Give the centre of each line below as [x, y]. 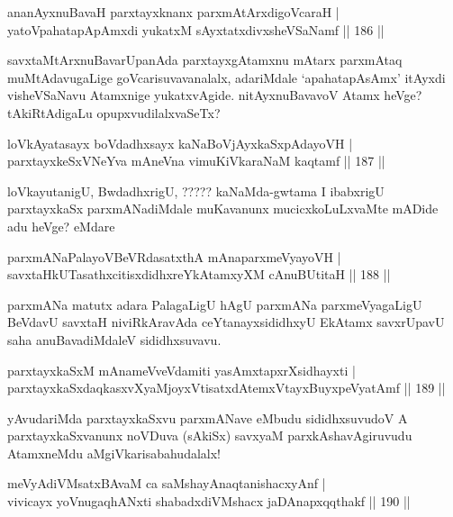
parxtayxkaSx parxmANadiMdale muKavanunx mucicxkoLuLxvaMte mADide [223, 209]
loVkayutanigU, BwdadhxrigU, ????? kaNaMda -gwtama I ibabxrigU [196, 190]
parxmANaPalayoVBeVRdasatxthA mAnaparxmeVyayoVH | [174, 256]
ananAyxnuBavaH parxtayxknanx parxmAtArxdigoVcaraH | [173, 12]
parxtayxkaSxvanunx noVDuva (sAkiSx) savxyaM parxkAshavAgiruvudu [210, 435]
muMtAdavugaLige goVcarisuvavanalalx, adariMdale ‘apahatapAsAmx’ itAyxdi [226, 77]
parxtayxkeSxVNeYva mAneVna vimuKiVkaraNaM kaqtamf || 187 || [196, 161]
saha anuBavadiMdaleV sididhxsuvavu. [114, 339]
